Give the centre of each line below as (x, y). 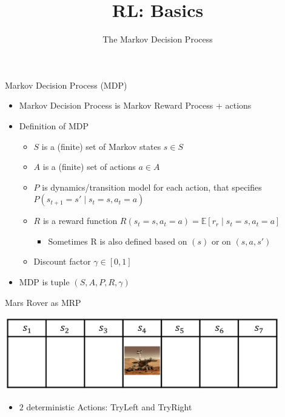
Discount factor (62, 261)
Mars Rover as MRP (43, 302)
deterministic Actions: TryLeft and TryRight (109, 406)
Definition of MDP (54, 125)
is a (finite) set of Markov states (101, 146)
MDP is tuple (44, 282)
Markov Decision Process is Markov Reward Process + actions (135, 105)
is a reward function (80, 221)
